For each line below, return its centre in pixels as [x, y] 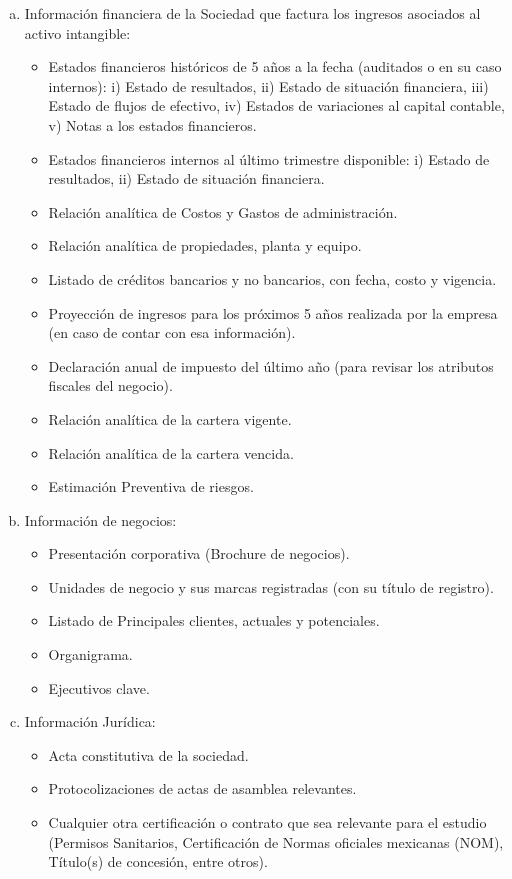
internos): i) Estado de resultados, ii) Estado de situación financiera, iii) [268, 85]
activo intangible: [77, 32]
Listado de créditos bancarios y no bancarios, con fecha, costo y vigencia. [272, 278]
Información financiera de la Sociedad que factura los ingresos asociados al [252, 13]
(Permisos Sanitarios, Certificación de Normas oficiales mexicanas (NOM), [276, 841]
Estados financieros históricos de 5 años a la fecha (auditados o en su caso [275, 66]
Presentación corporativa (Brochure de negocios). [199, 553]
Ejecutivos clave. [99, 687]
